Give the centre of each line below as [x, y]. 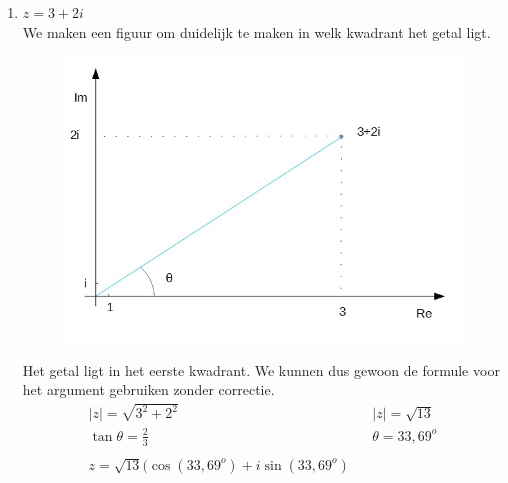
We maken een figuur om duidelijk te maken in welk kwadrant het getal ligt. [256, 31]
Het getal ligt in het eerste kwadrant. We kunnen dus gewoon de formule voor [261, 369]
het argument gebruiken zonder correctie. [148, 389]
